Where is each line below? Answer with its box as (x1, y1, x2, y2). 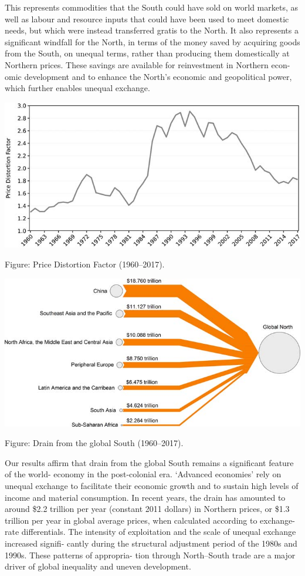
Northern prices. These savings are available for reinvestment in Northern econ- (5, 58, 290, 71)
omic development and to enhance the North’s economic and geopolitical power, (5, 70, 292, 82)
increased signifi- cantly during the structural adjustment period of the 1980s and (5, 537, 297, 549)
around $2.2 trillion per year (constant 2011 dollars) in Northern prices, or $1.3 (5, 503, 290, 515)
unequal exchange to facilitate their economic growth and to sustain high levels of (5, 480, 299, 491)
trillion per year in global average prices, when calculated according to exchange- (5, 514, 295, 526)
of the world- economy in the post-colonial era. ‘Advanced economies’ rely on (5, 468, 282, 480)
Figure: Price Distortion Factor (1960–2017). (5, 258, 165, 270)
